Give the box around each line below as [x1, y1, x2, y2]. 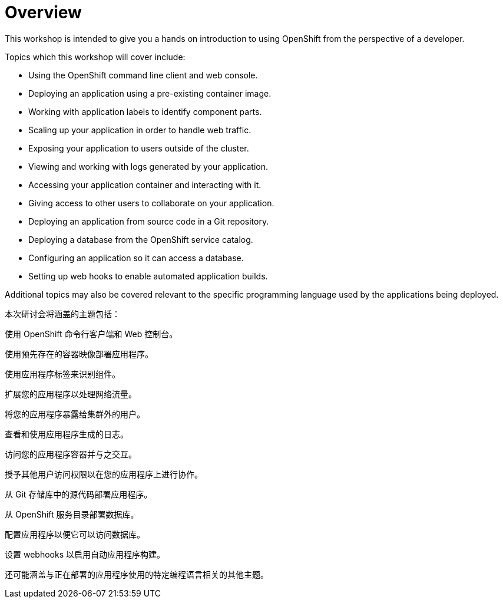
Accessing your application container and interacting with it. [28, 179, 262, 190]
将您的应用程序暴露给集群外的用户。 [5, 408, 145, 419]
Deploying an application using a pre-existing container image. [28, 88, 272, 98]
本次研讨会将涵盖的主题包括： [5, 308, 120, 319]
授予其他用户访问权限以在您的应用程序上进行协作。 [5, 469, 203, 479]
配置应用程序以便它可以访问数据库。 [5, 529, 145, 539]
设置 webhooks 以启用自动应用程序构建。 [5, 549, 165, 559]
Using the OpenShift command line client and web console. [28, 70, 258, 80]
